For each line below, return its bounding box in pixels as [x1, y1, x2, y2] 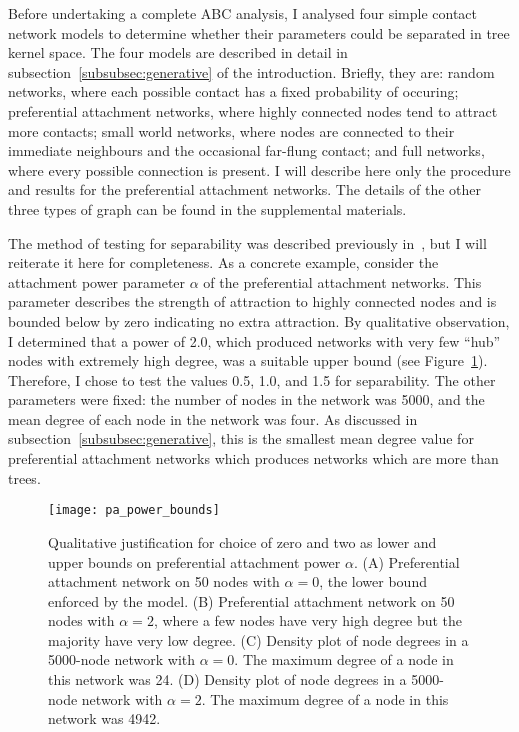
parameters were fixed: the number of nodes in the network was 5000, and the [8, 389, 485, 410]
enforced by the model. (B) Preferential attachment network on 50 [48, 590, 455, 611]
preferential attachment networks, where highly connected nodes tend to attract [8, 100, 498, 121]
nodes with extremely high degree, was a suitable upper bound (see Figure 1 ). [8, 350, 488, 371]
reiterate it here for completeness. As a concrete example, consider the [8, 252, 439, 273]
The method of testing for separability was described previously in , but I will [8, 232, 487, 253]
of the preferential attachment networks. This [203, 271, 482, 292]
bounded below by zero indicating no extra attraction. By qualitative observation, [8, 310, 510, 331]
